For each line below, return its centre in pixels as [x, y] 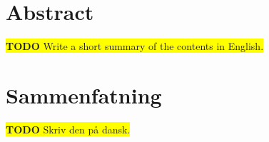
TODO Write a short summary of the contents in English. [135, 46]
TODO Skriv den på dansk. [68, 129]
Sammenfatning [84, 95]
